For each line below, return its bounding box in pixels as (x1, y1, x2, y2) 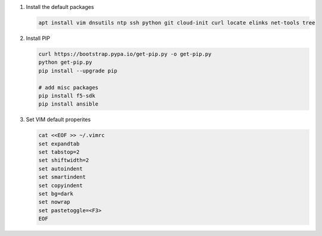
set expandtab (38, 140, 80, 147)
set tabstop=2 (38, 149, 80, 156)
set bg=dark (38, 191, 74, 197)
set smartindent (38, 173, 86, 181)
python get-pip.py (38, 59, 92, 66)
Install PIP (26, 35, 51, 42)
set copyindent (38, 182, 83, 189)
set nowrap (38, 198, 70, 206)
